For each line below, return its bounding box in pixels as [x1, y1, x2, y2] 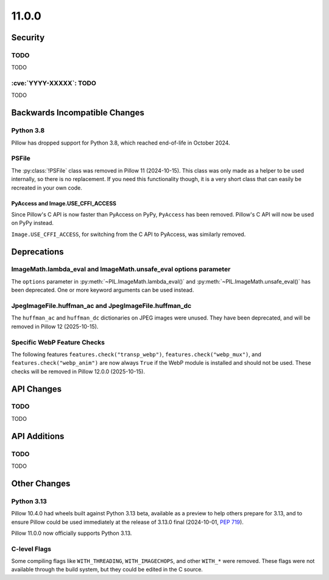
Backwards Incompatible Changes [11, 107, 144, 118]
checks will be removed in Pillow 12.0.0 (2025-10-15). [11, 368, 146, 375]
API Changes [11, 384, 62, 394]
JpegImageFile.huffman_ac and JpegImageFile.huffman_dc [11, 302, 192, 310]
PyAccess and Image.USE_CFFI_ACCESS [11, 199, 117, 207]
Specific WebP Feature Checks [11, 338, 105, 346]
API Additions [11, 431, 65, 442]
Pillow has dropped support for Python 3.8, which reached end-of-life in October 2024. [11, 139, 230, 146]
